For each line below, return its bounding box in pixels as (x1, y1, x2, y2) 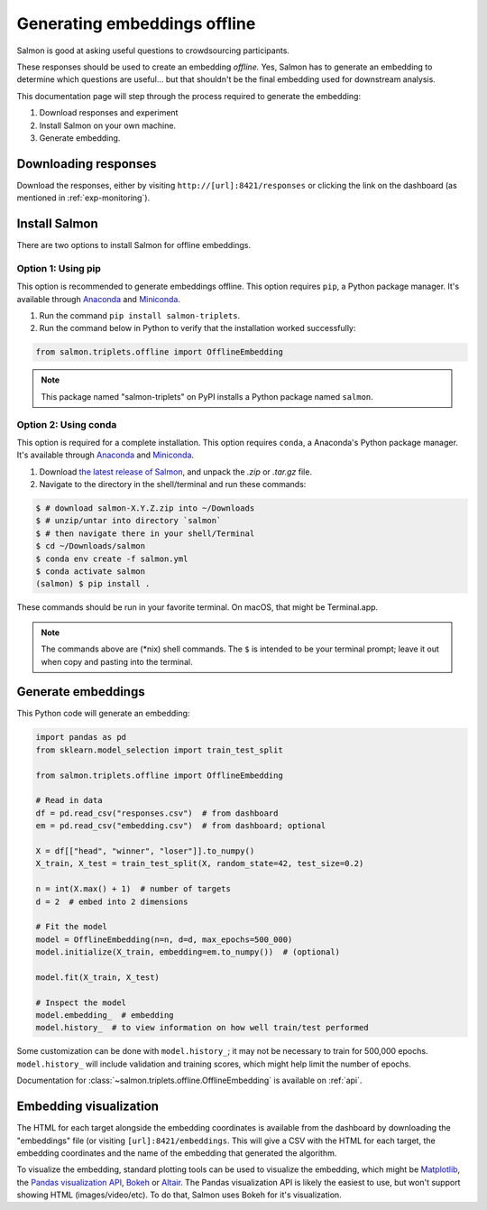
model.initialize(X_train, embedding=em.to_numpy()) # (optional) (35, 947, 341, 957)
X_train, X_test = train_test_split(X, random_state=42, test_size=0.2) (35, 858, 364, 869)
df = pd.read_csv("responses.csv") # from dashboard (35, 808, 279, 818)
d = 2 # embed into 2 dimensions (35, 896, 188, 907)
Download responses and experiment (39, 107, 179, 118)
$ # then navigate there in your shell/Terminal (35, 528, 255, 539)
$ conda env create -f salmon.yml (35, 553, 188, 564)
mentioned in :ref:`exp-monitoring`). (16, 192, 151, 203)
